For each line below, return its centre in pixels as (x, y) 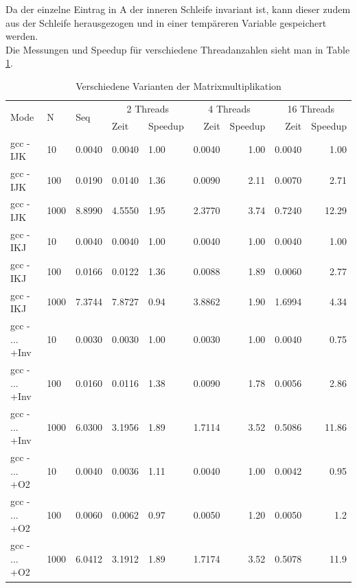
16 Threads (311, 108)
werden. (22, 36)
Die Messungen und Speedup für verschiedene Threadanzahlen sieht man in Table (178, 49)
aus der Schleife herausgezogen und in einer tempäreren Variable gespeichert (166, 22)
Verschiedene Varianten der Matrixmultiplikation (178, 85)
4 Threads (229, 108)
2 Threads (148, 108)
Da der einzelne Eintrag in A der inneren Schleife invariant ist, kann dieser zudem (178, 9)
